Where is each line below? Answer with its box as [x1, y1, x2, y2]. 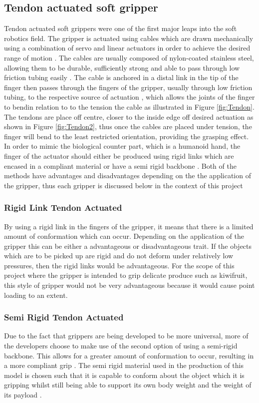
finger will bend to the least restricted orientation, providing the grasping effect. [4, 131, 249, 141]
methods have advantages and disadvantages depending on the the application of [4, 170, 251, 181]
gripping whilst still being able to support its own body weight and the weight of [4, 379, 252, 390]
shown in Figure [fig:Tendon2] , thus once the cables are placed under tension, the [4, 121, 252, 132]
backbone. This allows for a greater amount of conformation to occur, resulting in [4, 350, 254, 360]
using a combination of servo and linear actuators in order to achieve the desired [4, 43, 251, 53]
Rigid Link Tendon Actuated [4, 201, 122, 214]
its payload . [4, 389, 42, 400]
